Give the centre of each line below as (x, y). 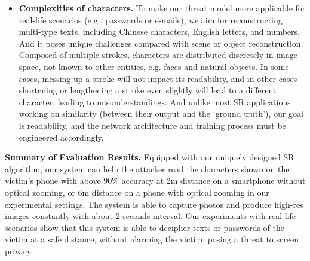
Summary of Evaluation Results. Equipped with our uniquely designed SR (150, 157)
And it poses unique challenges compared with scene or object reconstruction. (161, 43)
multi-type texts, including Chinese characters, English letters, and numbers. (159, 31)
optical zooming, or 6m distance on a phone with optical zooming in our (137, 192)
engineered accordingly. (61, 137)
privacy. (19, 251)
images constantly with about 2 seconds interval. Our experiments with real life (151, 216)
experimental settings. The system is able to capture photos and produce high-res (154, 204)
